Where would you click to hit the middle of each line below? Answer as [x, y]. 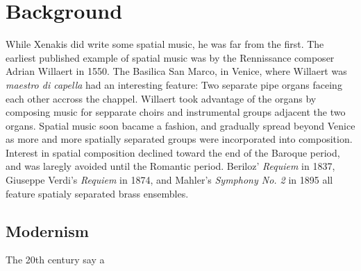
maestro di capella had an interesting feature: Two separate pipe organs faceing [174, 84]
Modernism [47, 230]
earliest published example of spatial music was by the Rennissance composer [170, 57]
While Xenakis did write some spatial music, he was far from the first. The [165, 44]
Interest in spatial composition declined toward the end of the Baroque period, [173, 152]
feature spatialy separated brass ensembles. [97, 193]
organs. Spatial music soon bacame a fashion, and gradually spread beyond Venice [180, 125]
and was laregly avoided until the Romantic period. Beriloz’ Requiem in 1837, [170, 166]
